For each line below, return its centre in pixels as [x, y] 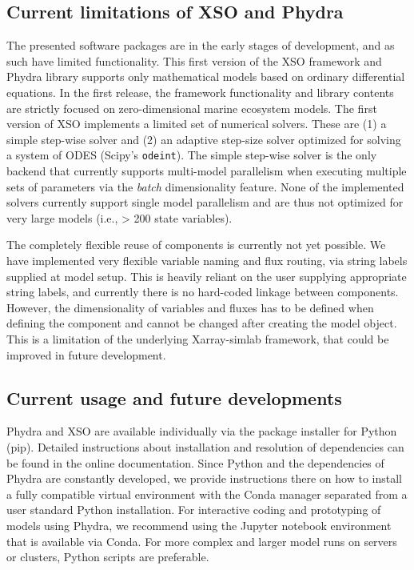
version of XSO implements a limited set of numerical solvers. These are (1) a [197, 124]
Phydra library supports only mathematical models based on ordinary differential [206, 76]
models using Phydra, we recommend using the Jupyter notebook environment [199, 525]
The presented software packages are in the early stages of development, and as [201, 45]
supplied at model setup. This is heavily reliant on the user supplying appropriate [207, 276]
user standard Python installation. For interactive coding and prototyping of [194, 510]
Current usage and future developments [174, 397]
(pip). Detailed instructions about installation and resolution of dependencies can [205, 446]
